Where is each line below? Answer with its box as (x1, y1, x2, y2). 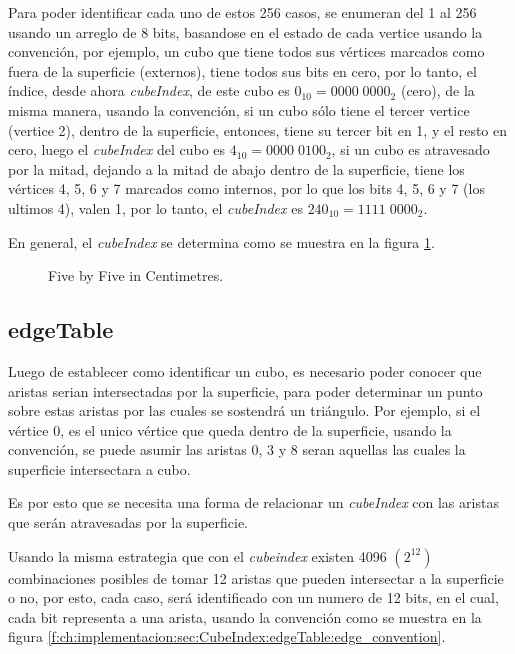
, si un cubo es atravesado (331, 139, 490, 160)
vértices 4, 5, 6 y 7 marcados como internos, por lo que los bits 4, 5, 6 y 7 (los (8, 178, 485, 199)
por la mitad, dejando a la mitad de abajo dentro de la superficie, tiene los (8, 158, 465, 179)
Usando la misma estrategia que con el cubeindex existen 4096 (8, 545, 387, 566)
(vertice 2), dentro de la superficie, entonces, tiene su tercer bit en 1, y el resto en (8, 119, 508, 140)
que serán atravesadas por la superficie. (8, 512, 249, 533)
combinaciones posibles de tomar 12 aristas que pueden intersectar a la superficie (8, 567, 504, 588)
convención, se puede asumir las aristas (8, 439, 247, 460)
